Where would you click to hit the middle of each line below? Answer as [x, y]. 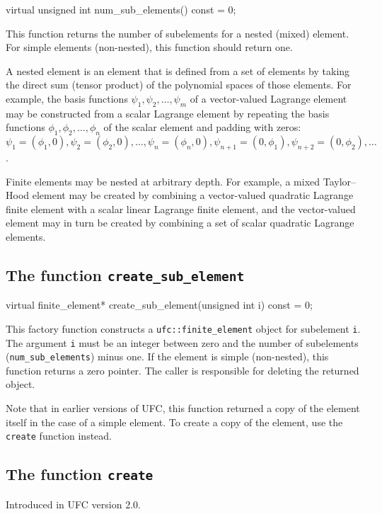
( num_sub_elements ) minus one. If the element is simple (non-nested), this [167, 356]
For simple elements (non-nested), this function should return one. [149, 47]
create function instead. [59, 436]
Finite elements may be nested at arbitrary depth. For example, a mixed [163, 181]
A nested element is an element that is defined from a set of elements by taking [178, 70]
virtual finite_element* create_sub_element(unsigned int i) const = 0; [159, 305]
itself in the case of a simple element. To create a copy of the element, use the [174, 422]
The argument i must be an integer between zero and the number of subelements [182, 342]
